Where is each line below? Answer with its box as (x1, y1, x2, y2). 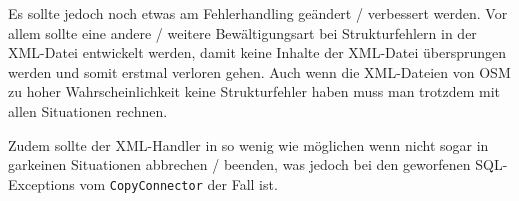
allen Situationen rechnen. (8, 100, 168, 121)
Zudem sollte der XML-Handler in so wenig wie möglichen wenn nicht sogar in (8, 134, 489, 155)
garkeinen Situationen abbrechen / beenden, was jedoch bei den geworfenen (8, 154, 471, 175)
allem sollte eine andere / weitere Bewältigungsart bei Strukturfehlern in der (8, 22, 477, 43)
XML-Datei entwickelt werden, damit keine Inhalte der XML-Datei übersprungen (8, 42, 507, 63)
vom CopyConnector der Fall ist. (79, 173, 278, 194)
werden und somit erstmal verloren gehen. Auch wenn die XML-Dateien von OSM (8, 61, 511, 82)
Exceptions (8, 173, 75, 194)
